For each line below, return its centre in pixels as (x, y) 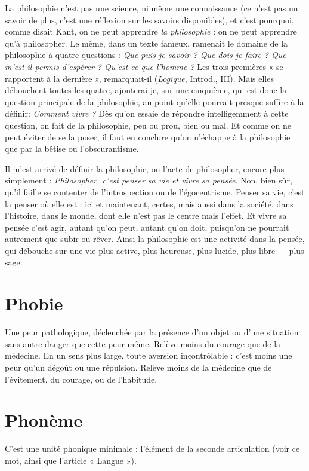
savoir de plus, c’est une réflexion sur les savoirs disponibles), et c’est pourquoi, (149, 19)
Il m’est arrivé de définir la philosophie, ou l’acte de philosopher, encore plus (145, 168)
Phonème (44, 420)
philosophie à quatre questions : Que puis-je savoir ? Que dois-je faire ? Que (146, 55)
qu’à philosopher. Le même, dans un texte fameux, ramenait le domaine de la (146, 43)
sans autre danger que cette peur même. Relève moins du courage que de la (143, 343)
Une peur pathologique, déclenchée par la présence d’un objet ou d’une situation (152, 332)
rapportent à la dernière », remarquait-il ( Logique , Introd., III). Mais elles (139, 78)
